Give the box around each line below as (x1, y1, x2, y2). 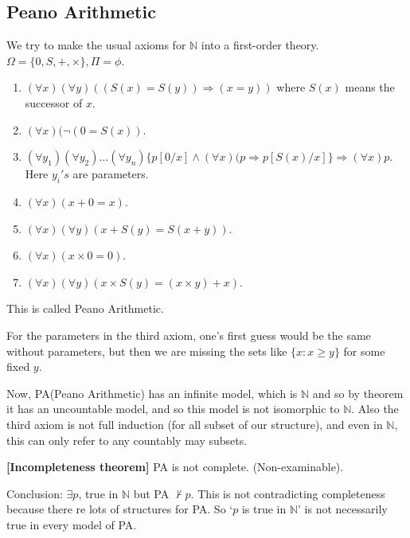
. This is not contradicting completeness (190, 485, 385, 501)
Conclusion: (6, 485, 63, 501)
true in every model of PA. (6, 516, 137, 532)
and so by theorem (312, 384, 404, 401)
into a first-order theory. (201, 37, 319, 53)
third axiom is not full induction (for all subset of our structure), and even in (6, 415, 383, 432)
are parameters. (72, 166, 149, 182)
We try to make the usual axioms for (6, 37, 186, 53)
